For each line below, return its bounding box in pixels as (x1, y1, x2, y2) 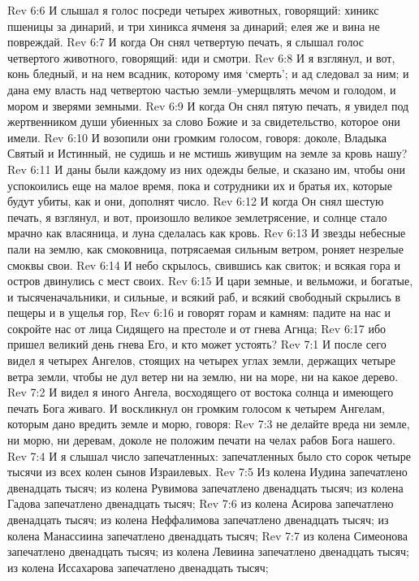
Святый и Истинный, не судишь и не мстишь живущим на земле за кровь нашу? (7, 145, 408, 162)
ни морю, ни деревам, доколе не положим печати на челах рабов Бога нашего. (7, 431, 395, 449)
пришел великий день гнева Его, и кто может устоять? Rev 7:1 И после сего (7, 336, 387, 353)
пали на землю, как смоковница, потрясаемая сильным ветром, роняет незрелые (7, 240, 404, 257)
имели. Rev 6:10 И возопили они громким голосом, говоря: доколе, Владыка (7, 128, 387, 145)
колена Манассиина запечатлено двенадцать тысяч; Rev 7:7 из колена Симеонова (7, 527, 408, 544)
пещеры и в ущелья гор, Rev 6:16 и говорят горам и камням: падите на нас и (7, 304, 391, 321)
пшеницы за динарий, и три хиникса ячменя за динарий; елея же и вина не (7, 17, 380, 34)
